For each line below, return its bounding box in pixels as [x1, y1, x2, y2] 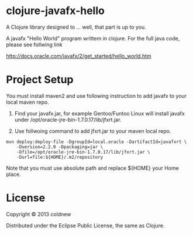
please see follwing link [6, 41, 63, 48]
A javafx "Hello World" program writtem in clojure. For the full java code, [6, 35, 180, 42]
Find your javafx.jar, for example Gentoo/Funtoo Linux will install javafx [14, 110, 185, 117]
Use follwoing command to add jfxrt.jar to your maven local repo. [14, 127, 171, 134]
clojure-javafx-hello [6, 4, 105, 18]
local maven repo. [6, 98, 50, 105]
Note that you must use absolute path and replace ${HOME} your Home [6, 164, 180, 171]
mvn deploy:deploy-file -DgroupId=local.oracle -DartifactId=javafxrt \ [6, 139, 187, 145]
